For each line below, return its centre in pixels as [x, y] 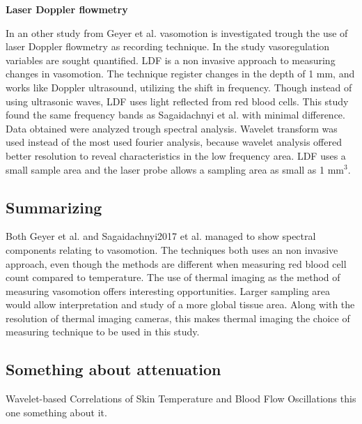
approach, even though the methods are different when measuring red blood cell [176, 263]
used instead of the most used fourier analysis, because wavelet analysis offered [174, 142]
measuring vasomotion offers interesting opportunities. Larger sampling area [168, 290]
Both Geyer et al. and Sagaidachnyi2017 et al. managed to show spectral [161, 236]
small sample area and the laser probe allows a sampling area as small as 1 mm [175, 169]
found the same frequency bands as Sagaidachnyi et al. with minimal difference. [175, 115]
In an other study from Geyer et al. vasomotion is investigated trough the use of [177, 32]
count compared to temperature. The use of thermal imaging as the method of [173, 277]
